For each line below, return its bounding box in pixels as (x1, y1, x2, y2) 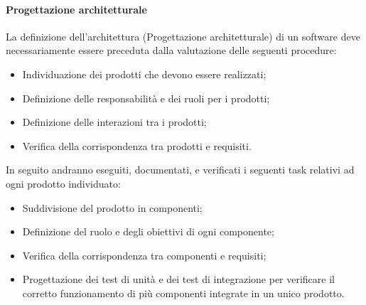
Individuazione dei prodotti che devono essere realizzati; (22, 66, 267, 81)
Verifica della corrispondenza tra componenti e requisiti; (22, 247, 267, 262)
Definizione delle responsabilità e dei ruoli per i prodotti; (22, 90, 270, 105)
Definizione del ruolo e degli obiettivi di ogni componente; (22, 224, 274, 239)
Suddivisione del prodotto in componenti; (22, 200, 203, 215)
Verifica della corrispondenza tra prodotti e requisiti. (22, 138, 252, 153)
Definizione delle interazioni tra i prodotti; (22, 114, 207, 129)
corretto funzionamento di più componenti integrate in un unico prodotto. (22, 285, 345, 300)
